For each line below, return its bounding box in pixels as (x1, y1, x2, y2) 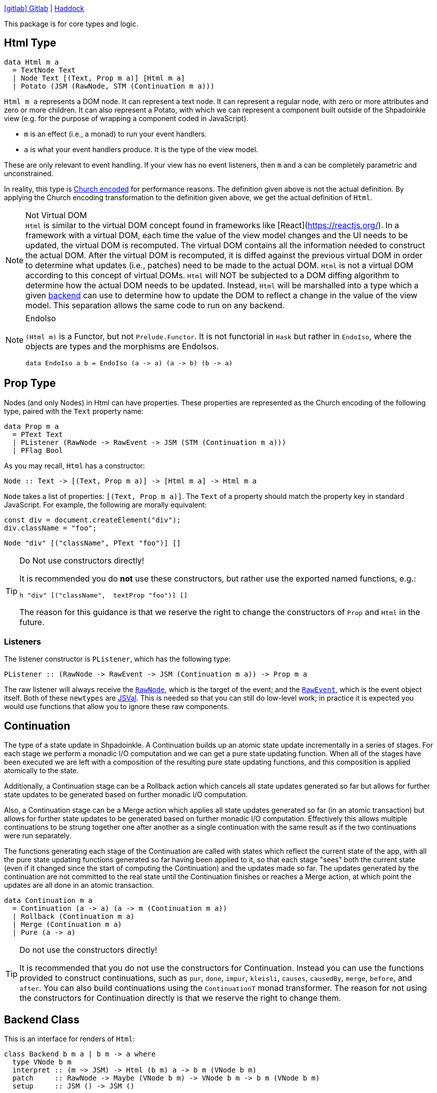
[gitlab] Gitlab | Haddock (4, 4, 84, 13)
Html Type (4, 37, 56, 50)
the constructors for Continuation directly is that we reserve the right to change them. (19, 993, 341, 1003)
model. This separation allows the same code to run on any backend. (25, 300, 285, 310)
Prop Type (4, 377, 56, 390)
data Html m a (4, 58, 59, 66)
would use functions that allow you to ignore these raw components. (4, 702, 229, 711)
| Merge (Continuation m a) (12, 920, 122, 929)
